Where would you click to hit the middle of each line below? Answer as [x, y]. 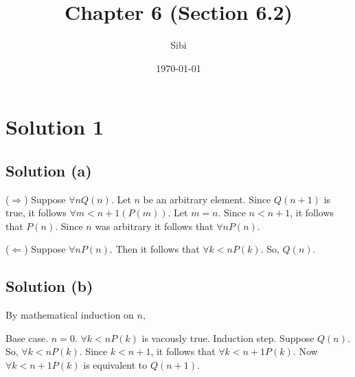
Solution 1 [55, 127]
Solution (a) [49, 170]
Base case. [27, 338]
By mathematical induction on [70, 315]
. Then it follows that [154, 249]
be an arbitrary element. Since [207, 199]
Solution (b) [49, 286]
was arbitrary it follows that [154, 226]
